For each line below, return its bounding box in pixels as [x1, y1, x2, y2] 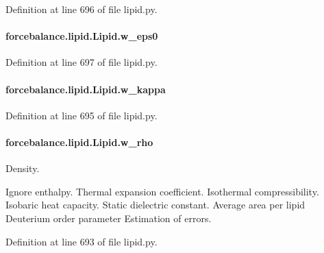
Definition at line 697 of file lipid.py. [5, 55, 158, 69]
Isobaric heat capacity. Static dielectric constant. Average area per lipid [5, 197, 306, 212]
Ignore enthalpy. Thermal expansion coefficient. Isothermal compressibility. [5, 184, 319, 198]
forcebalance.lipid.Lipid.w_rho [5, 134, 153, 149]
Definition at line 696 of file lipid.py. [5, 2, 158, 16]
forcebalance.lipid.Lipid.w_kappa [5, 82, 166, 96]
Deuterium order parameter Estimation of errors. [5, 210, 212, 225]
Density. [5, 161, 40, 176]
